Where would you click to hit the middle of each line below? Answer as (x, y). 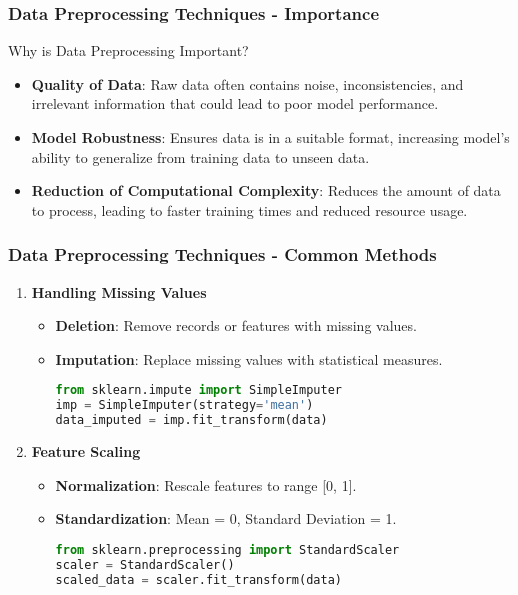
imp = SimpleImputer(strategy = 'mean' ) (184, 405)
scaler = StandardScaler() (145, 564)
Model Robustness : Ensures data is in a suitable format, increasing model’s (270, 137)
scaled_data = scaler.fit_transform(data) (198, 579)
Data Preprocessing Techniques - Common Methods (222, 254)
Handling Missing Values (119, 291)
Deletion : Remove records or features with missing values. (236, 325)
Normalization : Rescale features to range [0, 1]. (206, 484)
